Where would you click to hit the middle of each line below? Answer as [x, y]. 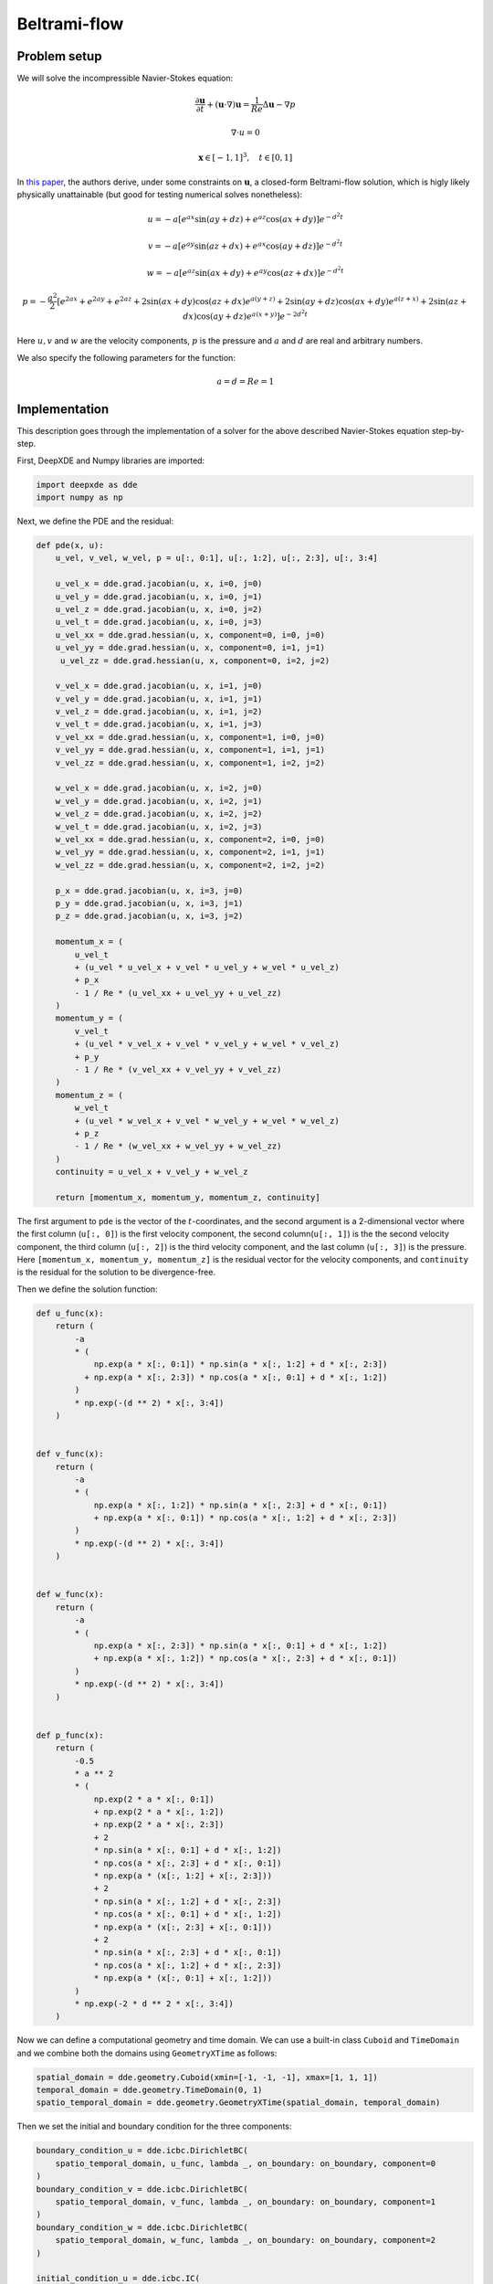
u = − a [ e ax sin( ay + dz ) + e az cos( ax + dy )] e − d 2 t [246, 218]
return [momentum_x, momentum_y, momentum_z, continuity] [188, 1197]
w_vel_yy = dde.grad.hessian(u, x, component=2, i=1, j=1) [190, 852]
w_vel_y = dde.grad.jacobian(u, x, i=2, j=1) [159, 801]
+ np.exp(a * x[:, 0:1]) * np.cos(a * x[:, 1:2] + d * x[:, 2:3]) [245, 1518]
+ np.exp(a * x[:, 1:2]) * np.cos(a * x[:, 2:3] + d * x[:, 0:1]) [245, 1659]
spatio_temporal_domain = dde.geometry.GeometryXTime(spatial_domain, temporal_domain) [238, 2103]
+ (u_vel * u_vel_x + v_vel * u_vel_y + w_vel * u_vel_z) [207, 967]
